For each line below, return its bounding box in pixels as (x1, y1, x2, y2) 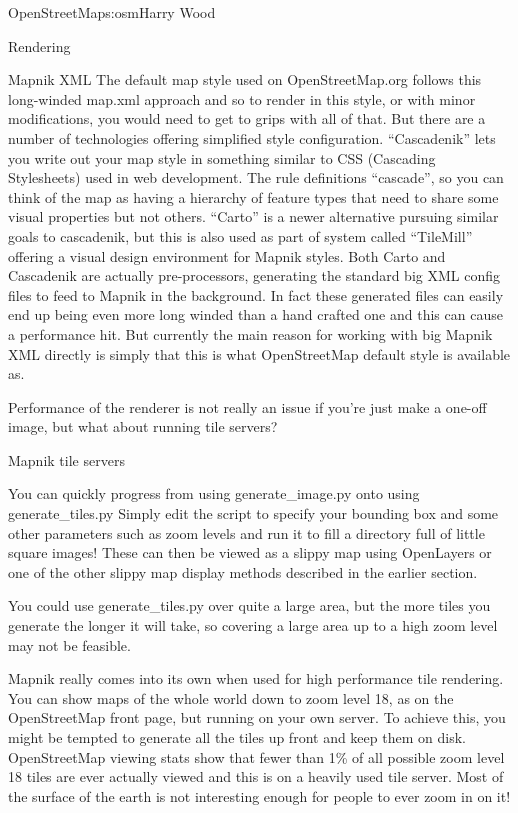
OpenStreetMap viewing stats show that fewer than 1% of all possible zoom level (8, 746, 505, 767)
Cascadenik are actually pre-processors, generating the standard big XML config (8, 265, 500, 286)
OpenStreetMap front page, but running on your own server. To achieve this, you (8, 707, 506, 728)
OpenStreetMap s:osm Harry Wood (8, 2, 216, 22)
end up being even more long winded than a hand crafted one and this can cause (8, 304, 503, 325)
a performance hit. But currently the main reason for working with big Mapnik (8, 323, 493, 344)
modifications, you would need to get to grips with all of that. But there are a (8, 108, 486, 129)
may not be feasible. (8, 634, 131, 655)
